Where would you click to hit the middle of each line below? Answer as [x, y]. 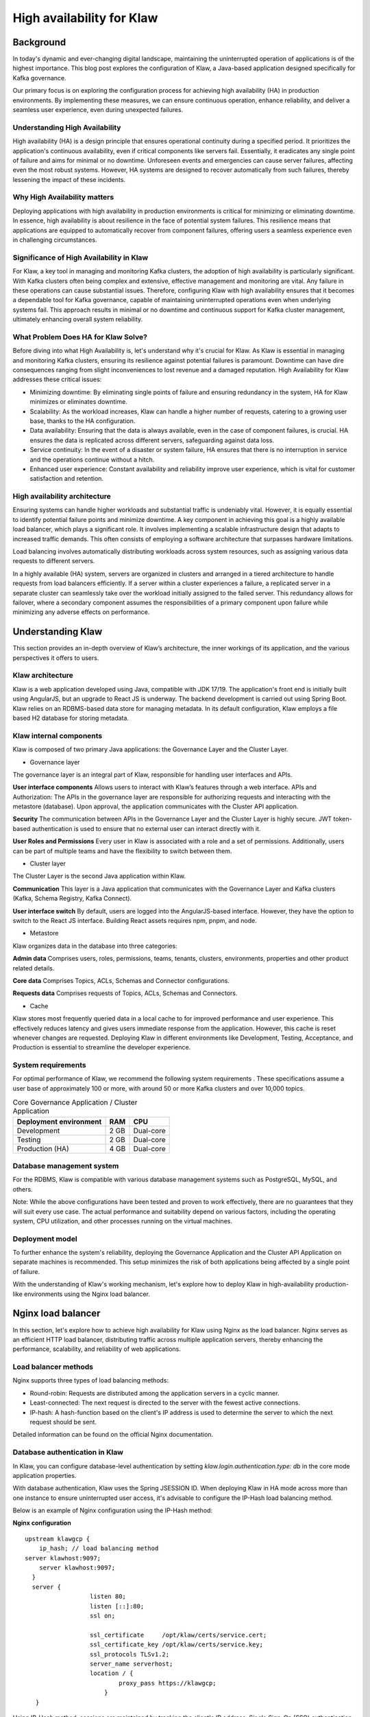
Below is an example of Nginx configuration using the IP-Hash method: [112, 1510]
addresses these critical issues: [57, 379]
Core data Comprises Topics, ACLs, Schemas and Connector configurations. [121, 980]
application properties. [45, 1475]
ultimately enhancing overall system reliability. [78, 319]
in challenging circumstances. [55, 240]
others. [23, 1189]
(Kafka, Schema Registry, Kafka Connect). [72, 898]
